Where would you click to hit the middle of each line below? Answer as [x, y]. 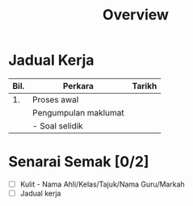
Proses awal [55, 99]
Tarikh [145, 86]
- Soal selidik [57, 125]
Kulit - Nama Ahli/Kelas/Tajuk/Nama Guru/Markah [103, 184]
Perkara [78, 86]
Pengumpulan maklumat [78, 112]
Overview [136, 15]
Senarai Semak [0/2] [79, 162]
